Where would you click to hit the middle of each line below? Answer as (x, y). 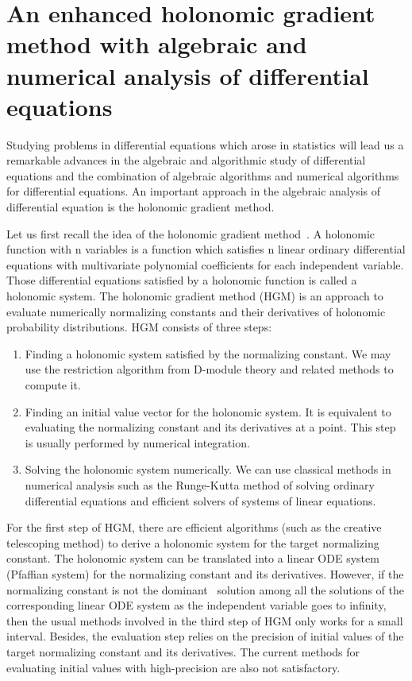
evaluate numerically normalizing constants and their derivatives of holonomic (196, 311)
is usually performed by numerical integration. (137, 442)
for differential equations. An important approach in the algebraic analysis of (194, 191)
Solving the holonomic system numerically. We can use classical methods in (208, 469)
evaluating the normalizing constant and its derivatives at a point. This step (210, 427)
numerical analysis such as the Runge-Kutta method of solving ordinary (200, 484)
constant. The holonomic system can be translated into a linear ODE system (193, 558)
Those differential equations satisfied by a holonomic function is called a (182, 280)
